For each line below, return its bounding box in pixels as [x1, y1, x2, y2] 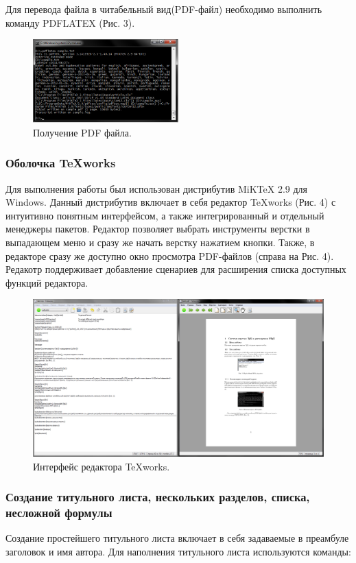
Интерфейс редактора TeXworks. [33, 459, 170, 473]
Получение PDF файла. [33, 125, 132, 139]
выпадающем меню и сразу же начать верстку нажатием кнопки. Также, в [5, 235, 315, 249]
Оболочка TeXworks [5, 154, 116, 171]
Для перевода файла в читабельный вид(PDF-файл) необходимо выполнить [5, 2, 322, 16]
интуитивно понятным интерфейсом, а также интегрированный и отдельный [5, 208, 324, 222]
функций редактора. [5, 275, 88, 289]
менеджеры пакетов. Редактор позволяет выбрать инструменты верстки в [5, 221, 310, 236]
